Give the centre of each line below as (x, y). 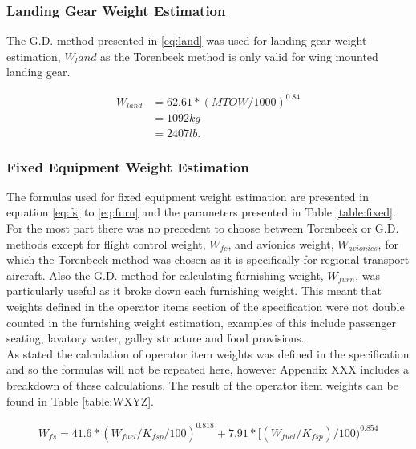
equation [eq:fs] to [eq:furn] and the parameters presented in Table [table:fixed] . (201, 212)
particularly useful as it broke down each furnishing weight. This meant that (194, 291)
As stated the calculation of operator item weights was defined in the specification (208, 353)
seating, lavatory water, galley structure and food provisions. (155, 338)
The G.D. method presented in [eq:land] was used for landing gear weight (187, 40)
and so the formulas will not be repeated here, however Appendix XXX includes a (208, 369)
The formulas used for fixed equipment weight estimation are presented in (188, 196)
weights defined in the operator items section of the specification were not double (206, 306)
